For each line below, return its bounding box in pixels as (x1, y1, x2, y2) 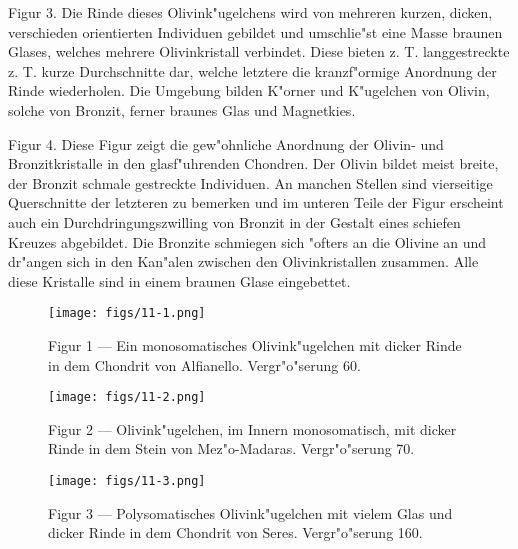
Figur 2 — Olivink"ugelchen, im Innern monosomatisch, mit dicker (48, 418, 457, 439)
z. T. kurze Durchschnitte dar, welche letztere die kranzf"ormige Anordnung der (8, 60, 497, 81)
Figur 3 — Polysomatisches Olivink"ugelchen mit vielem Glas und (48, 502, 453, 523)
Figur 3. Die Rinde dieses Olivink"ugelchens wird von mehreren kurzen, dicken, (8, 2, 493, 22)
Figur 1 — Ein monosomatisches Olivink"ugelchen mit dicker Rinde (48, 334, 462, 355)
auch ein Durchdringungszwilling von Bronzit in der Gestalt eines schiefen (8, 211, 461, 232)
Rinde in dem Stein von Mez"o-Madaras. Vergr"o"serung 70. (48, 438, 415, 459)
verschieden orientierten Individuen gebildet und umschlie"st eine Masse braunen (8, 21, 503, 42)
